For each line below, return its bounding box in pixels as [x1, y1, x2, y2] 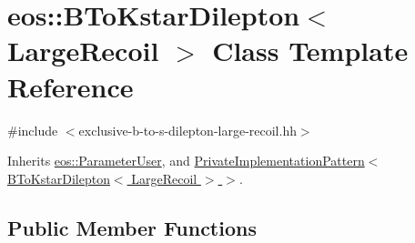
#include [7, 120, 58, 139]
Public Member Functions [7, 213, 257, 241]
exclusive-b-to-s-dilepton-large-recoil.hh [78, 120, 297, 139]
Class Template [212, 32, 409, 69]
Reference [7, 67, 134, 105]
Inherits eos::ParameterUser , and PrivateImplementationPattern [7, 151, 365, 170]
